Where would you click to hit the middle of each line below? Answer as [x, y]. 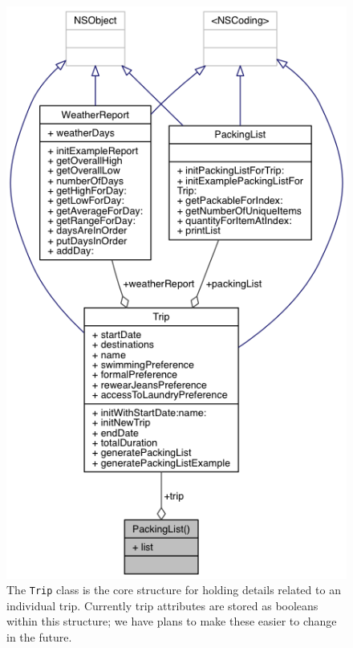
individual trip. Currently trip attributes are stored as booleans [162, 605]
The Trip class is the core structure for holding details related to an [174, 590]
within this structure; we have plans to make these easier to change [172, 621]
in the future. [39, 637]
